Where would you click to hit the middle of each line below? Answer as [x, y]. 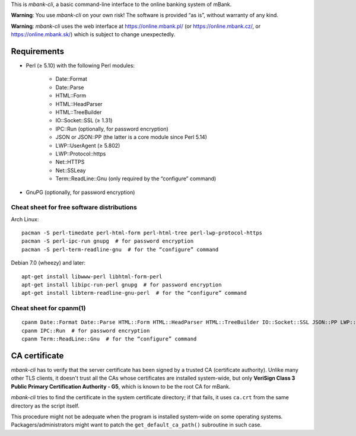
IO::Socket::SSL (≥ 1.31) [84, 120]
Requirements [38, 51]
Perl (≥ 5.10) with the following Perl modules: [80, 66]
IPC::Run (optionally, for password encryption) [112, 129]
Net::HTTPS [70, 162]
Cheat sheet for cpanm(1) [48, 308]
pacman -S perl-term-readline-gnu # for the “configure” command [120, 249]
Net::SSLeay [71, 170]
